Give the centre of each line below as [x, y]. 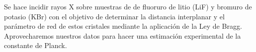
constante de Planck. [36, 45]
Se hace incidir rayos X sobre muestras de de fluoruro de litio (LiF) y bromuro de [128, 6]
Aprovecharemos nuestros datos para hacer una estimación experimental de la [123, 35]
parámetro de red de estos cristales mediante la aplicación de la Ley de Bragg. [123, 26]
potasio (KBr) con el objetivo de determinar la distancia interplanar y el [114, 16]
